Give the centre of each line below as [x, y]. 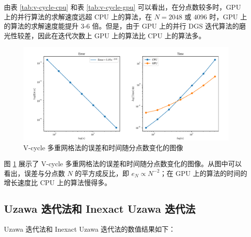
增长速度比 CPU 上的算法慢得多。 [58, 182]
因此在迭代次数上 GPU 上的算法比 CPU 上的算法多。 [121, 35]
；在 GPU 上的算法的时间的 [204, 173]
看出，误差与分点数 [34, 173]
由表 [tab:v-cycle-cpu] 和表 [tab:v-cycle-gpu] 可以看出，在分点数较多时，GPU [123, 7]
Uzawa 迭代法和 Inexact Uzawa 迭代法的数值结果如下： [90, 229]
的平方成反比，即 [102, 173]
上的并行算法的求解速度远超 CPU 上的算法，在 [78, 16]
